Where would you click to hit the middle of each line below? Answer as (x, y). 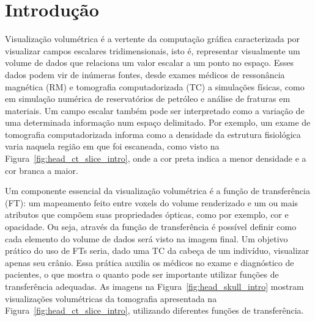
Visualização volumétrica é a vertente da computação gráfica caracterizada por (153, 39)
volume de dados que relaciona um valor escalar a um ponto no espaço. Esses (150, 63)
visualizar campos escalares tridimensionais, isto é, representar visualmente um (153, 50)
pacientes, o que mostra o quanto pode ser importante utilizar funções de (142, 274)
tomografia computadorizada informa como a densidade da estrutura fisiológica (153, 134)
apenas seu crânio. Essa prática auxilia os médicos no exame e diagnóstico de (150, 262)
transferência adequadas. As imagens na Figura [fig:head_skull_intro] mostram (154, 286)
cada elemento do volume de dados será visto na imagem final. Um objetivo (146, 238)
